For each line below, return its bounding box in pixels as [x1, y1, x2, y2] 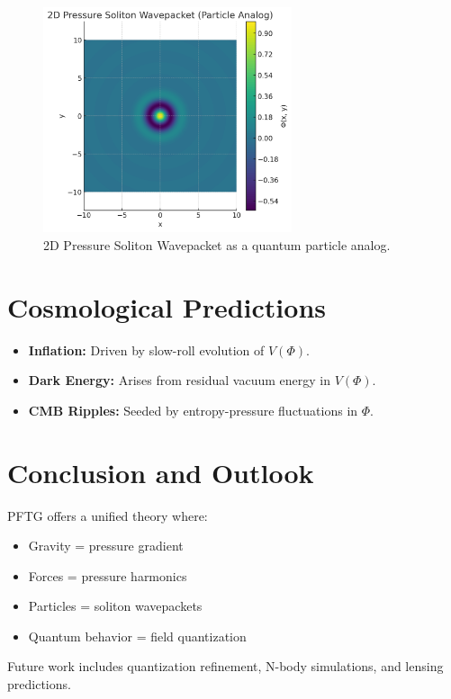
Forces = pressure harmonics [28, 566, 187, 585]
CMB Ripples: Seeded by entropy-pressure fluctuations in [28, 400, 358, 419]
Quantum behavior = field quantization [28, 626, 247, 645]
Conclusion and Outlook [7, 453, 314, 490]
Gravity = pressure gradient [28, 536, 184, 555]
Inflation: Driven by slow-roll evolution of [28, 340, 265, 359]
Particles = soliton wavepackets [28, 596, 203, 615]
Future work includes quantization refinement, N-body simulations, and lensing [7, 657, 444, 676]
